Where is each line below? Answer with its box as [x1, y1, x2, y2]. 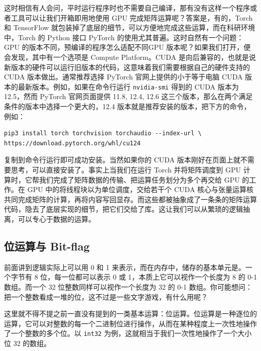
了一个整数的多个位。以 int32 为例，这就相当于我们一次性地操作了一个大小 [4, 328, 252, 338]
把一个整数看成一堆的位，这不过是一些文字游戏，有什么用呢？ [4, 291, 208, 302]
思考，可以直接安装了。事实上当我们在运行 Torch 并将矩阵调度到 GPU [11, 164, 241, 174]
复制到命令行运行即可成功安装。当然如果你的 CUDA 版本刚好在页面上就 [4, 154, 240, 165]
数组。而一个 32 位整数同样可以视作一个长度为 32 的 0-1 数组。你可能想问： [4, 281, 252, 292]
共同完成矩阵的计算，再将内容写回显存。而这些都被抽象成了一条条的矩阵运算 [4, 194, 257, 204]
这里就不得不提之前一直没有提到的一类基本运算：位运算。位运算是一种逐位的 [4, 308, 257, 319]
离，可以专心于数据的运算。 [4, 213, 95, 224]
